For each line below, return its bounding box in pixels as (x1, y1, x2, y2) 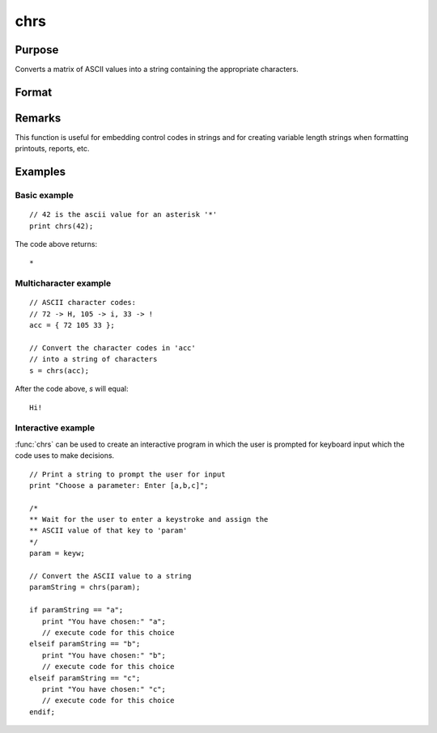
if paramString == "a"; (29, 605, 124, 615)
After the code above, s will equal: (15, 384, 129, 394)
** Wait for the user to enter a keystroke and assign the (29, 515, 269, 524)
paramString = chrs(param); (29, 583, 141, 592)
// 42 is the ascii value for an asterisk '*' (29, 210, 218, 219)
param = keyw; (29, 549, 85, 558)
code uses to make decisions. (15, 451, 115, 460)
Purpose (15, 43, 59, 57)
